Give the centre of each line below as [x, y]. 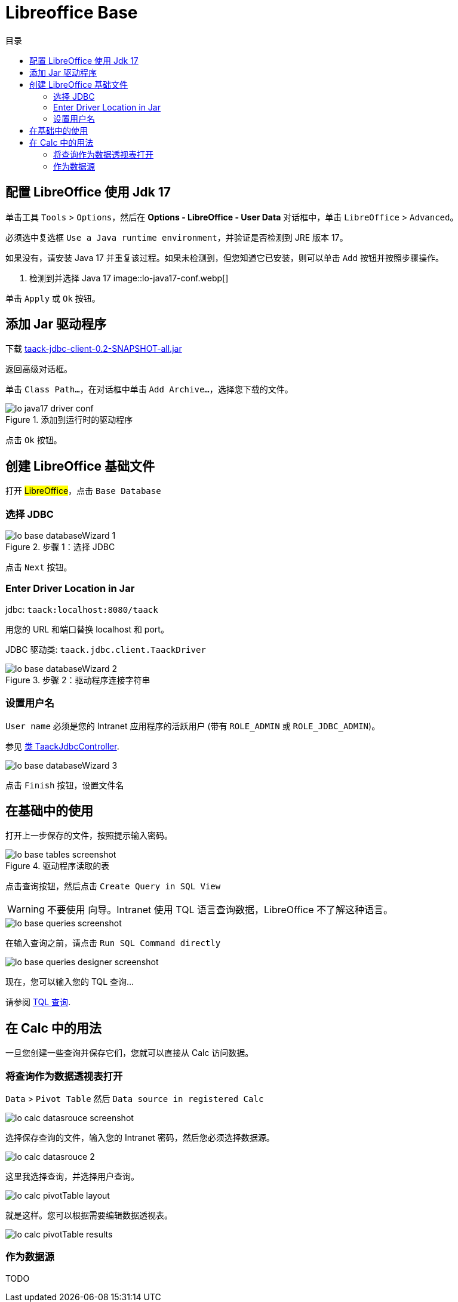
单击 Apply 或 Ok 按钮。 [53, 298]
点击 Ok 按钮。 [34, 440]
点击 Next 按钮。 [39, 567]
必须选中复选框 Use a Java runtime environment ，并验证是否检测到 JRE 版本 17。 [177, 237]
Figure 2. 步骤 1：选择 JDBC [60, 547]
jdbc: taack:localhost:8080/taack [82, 609]
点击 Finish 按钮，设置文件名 [65, 785]
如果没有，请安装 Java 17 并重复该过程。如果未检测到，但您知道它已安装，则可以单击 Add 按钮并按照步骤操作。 [225, 257]
